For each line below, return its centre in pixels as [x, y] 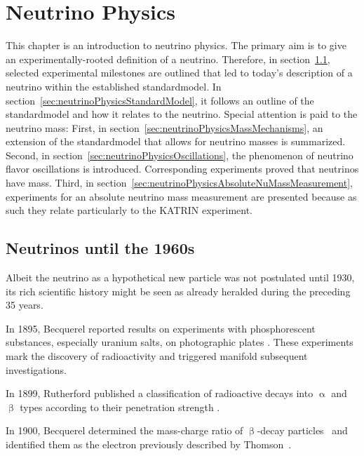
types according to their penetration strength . [120, 407]
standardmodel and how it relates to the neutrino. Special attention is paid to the [182, 114]
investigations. [36, 369]
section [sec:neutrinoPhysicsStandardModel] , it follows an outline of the [160, 100]
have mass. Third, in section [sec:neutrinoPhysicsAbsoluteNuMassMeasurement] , [179, 183]
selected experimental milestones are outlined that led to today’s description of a [179, 73]
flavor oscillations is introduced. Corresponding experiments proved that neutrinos [182, 169]
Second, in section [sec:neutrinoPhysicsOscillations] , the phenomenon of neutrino [180, 155]
